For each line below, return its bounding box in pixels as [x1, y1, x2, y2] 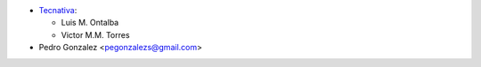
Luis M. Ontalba [61, 18, 119, 28]
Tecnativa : [38, 5, 77, 15]
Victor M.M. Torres [61, 29, 130, 40]
